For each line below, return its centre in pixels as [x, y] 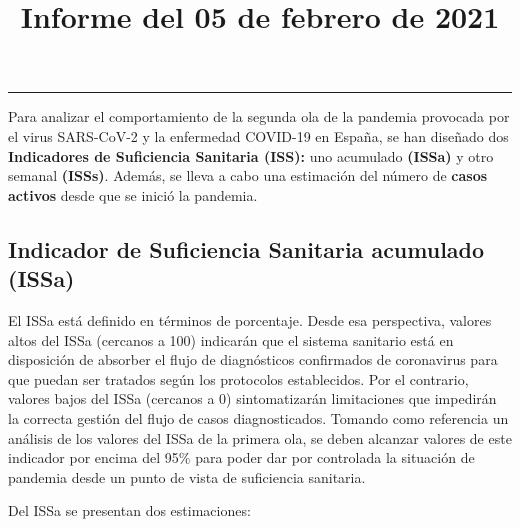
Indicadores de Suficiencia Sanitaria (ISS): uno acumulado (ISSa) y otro [251, 155]
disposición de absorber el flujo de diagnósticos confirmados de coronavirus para [253, 359]
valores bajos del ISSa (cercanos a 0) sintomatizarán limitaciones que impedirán [252, 398]
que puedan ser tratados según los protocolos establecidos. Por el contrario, [238, 378]
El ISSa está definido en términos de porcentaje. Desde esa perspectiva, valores [250, 319]
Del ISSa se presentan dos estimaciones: [129, 510]
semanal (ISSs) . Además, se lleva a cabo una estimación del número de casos [248, 175]
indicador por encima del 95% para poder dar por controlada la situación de [241, 457]
